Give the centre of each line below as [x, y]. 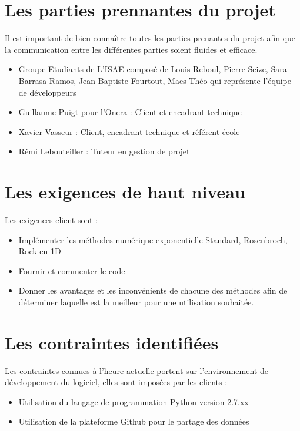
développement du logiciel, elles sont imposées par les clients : [116, 382]
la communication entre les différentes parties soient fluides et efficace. [131, 49]
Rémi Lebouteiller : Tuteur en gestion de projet [104, 151]
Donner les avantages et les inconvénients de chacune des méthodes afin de [153, 290]
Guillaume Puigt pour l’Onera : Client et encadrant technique [130, 112]
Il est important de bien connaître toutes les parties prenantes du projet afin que [150, 38]
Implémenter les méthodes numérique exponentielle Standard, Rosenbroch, [153, 239]
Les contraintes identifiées [112, 342]
